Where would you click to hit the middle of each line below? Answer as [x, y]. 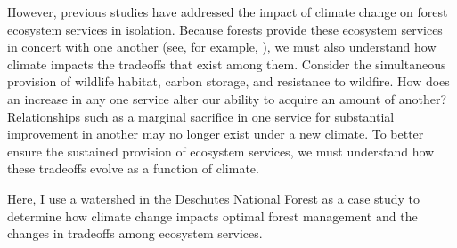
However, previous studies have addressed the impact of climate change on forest [228, 12]
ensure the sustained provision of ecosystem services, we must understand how [221, 151]
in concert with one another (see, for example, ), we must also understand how [222, 47]
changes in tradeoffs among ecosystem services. [135, 233]
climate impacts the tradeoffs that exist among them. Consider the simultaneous [227, 64]
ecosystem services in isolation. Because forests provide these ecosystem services [225, 29]
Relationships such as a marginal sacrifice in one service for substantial [201, 116]
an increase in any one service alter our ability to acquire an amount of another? [227, 98]
